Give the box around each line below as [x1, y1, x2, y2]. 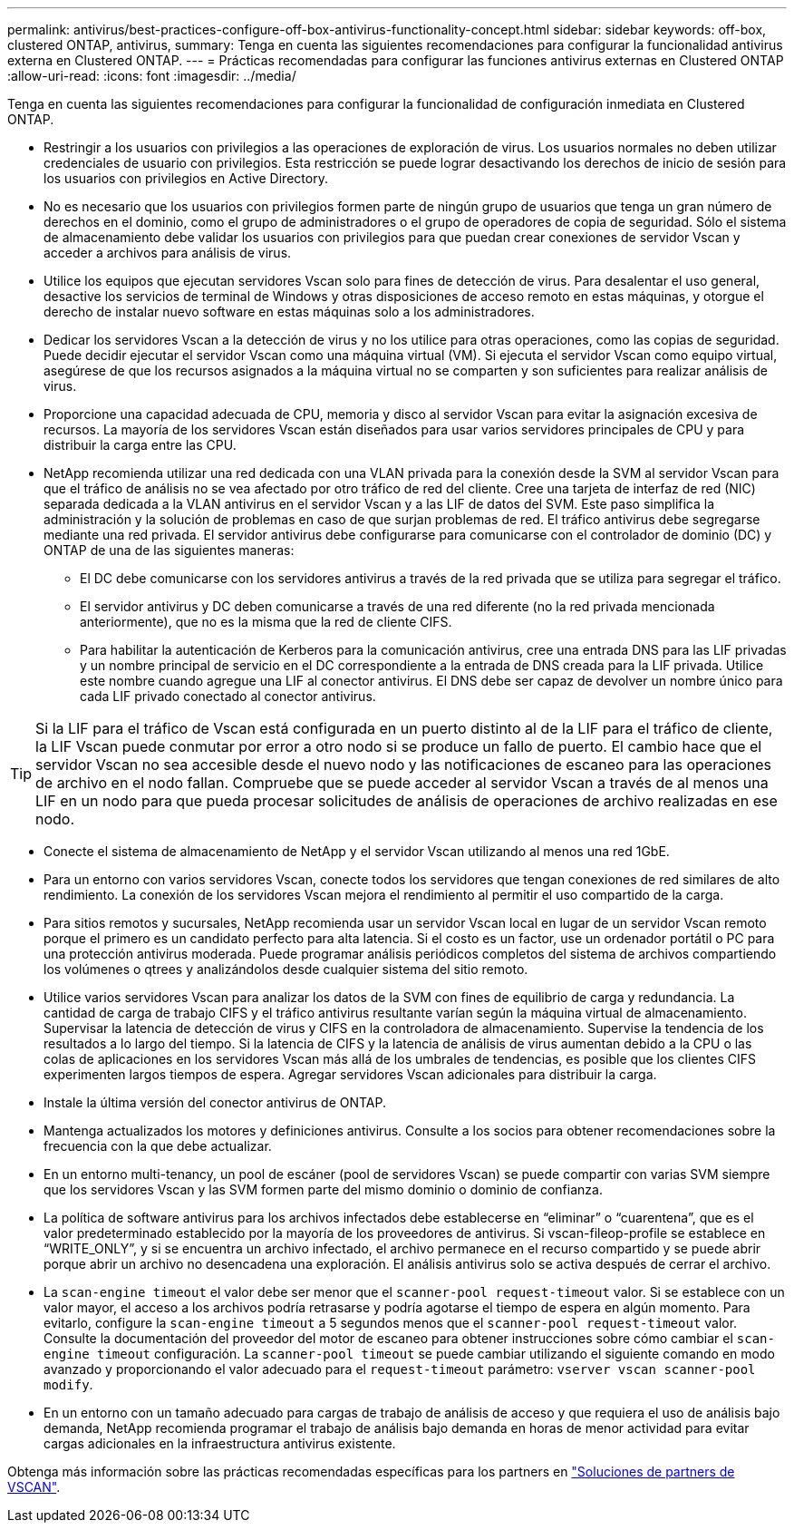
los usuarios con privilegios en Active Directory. [44, 171, 328, 186]
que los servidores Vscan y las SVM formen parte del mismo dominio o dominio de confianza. [44, 1182, 603, 1197]
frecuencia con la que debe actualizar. [44, 1138, 272, 1154]
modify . [44, 1377, 93, 1392]
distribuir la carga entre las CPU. [44, 437, 237, 453]
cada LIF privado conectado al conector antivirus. [80, 688, 376, 704]
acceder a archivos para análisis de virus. [44, 245, 292, 260]
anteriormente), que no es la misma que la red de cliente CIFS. [80, 614, 452, 629]
